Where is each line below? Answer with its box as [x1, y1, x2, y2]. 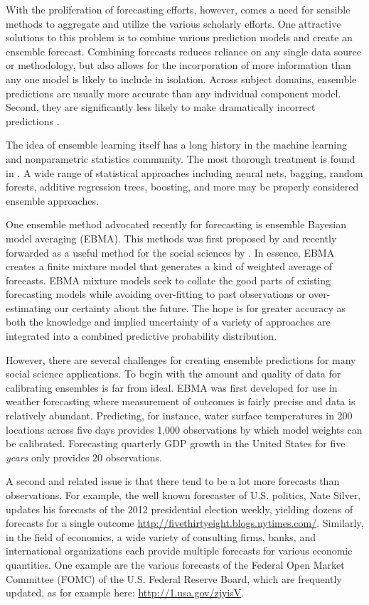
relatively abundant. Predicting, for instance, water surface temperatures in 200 [6, 408, 353, 423]
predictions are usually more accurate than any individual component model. [6, 85, 341, 100]
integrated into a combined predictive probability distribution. [6, 328, 277, 343]
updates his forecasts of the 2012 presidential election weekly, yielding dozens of [6, 501, 353, 516]
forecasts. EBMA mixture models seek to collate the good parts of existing [6, 272, 331, 287]
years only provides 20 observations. [6, 449, 162, 464]
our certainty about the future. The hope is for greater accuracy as [54, 300, 346, 315]
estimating [6, 300, 51, 315]
